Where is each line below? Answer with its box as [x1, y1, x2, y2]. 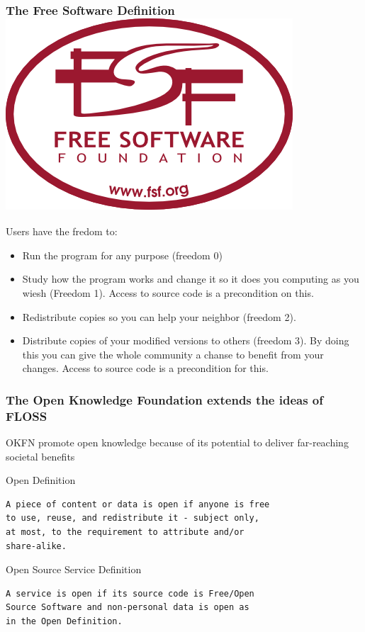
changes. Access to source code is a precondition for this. [22, 361, 269, 376]
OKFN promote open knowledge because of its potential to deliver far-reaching [6, 435, 349, 450]
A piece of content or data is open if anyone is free [6, 499, 270, 509]
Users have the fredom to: [6, 224, 118, 239]
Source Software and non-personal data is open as [6, 602, 249, 613]
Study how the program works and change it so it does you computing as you [22, 271, 359, 286]
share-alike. [6, 541, 67, 551]
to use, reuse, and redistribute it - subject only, [6, 513, 259, 524]
